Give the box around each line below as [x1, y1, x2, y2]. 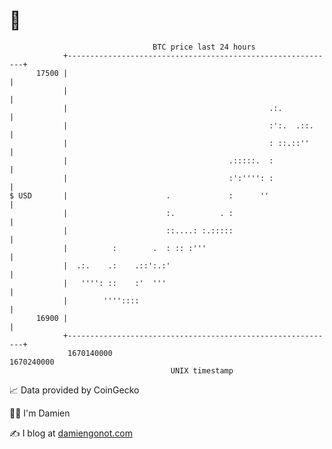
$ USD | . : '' [9, 190, 270, 201]
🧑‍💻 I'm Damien [9, 407, 71, 419]
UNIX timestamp [170, 365, 234, 376]
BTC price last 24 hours [152, 42, 256, 52]
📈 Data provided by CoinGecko [9, 384, 140, 396]
